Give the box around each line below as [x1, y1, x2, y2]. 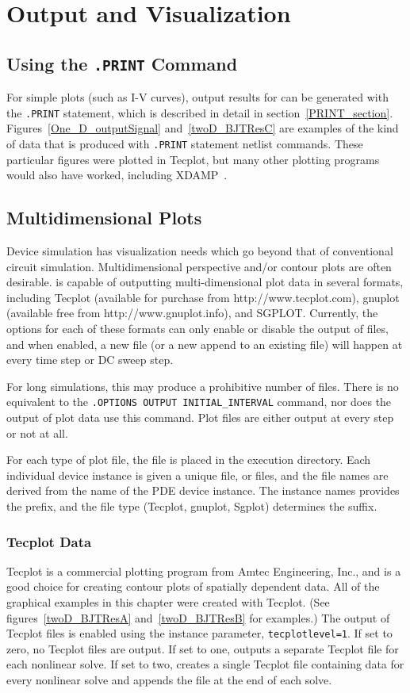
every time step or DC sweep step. [6, 351, 174, 368]
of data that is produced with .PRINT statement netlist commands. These [6, 136, 363, 151]
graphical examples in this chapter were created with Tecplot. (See [6, 594, 330, 611]
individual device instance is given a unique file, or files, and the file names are [6, 466, 389, 483]
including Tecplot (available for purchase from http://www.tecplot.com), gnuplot [6, 289, 400, 305]
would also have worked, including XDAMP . [6, 167, 228, 183]
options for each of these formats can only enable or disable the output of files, [6, 320, 389, 337]
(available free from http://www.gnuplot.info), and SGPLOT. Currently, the [6, 304, 378, 321]
